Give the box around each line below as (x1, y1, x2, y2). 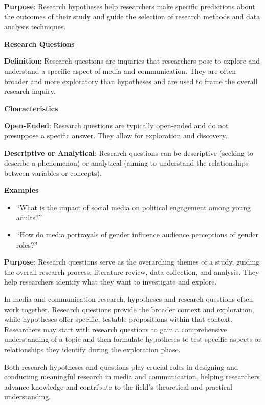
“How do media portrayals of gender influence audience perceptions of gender (16, 229, 259, 240)
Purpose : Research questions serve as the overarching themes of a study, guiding (4, 256, 260, 267)
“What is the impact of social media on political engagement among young (16, 201, 251, 212)
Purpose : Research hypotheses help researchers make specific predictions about (4, 1, 255, 11)
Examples (4, 185, 39, 195)
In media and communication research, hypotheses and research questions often (4, 294, 253, 305)
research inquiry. (4, 86, 56, 96)
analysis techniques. (4, 21, 66, 32)
